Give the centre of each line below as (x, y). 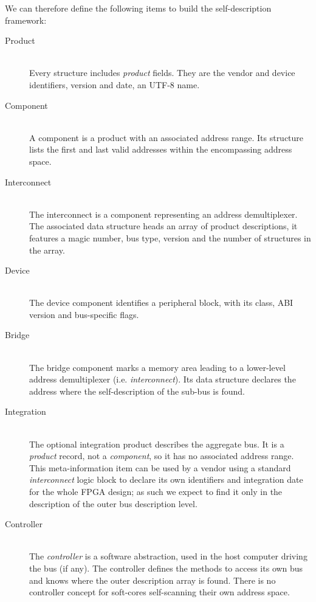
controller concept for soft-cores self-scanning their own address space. (160, 592)
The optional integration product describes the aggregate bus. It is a (157, 444)
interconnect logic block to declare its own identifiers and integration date (166, 479)
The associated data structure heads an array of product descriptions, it (163, 226)
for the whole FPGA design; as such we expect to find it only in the (156, 491)
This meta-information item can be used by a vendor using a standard (160, 467)
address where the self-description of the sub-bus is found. (137, 391)
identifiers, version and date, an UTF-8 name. (115, 84)
